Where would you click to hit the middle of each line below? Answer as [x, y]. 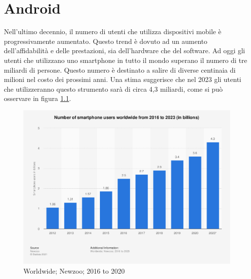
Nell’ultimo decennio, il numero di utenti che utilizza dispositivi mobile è [113, 31]
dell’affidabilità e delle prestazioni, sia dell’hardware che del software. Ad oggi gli [125, 50]
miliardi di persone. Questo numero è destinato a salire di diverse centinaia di [120, 70]
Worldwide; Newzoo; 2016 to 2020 [74, 270]
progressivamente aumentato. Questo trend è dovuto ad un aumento [106, 41]
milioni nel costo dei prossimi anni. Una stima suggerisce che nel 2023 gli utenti [123, 79]
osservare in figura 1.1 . [38, 98]
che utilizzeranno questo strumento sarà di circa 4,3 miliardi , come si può [113, 89]
